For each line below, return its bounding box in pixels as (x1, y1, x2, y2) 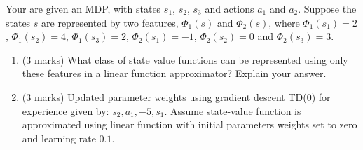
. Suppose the (298, 1, 357, 15)
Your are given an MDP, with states (6, 1, 161, 15)
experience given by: (22, 103, 109, 118)
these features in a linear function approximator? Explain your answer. (22, 66, 327, 81)
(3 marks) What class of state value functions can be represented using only (22, 52, 348, 67)
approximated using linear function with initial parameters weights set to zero (22, 117, 357, 132)
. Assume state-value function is (164, 103, 301, 118)
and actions (205, 1, 254, 15)
